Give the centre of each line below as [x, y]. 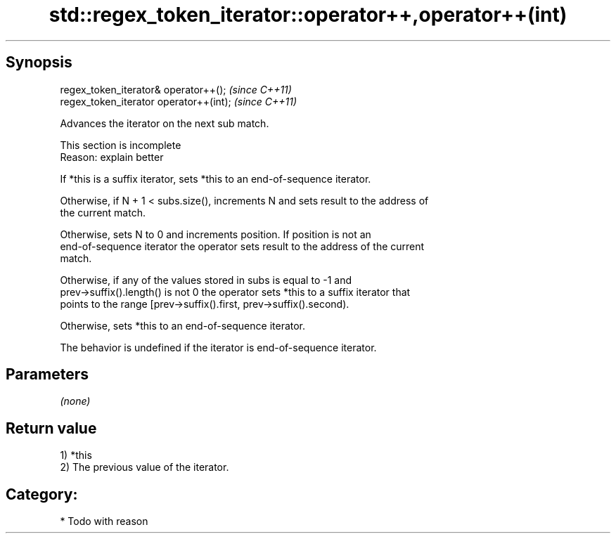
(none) [75, 401]
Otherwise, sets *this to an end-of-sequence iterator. [183, 325]
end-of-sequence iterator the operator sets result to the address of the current [242, 246]
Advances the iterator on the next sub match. [165, 123]
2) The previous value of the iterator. [145, 467]
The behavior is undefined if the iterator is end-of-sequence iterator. [218, 347]
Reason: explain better [112, 157]
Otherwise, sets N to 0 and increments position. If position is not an [216, 234]
